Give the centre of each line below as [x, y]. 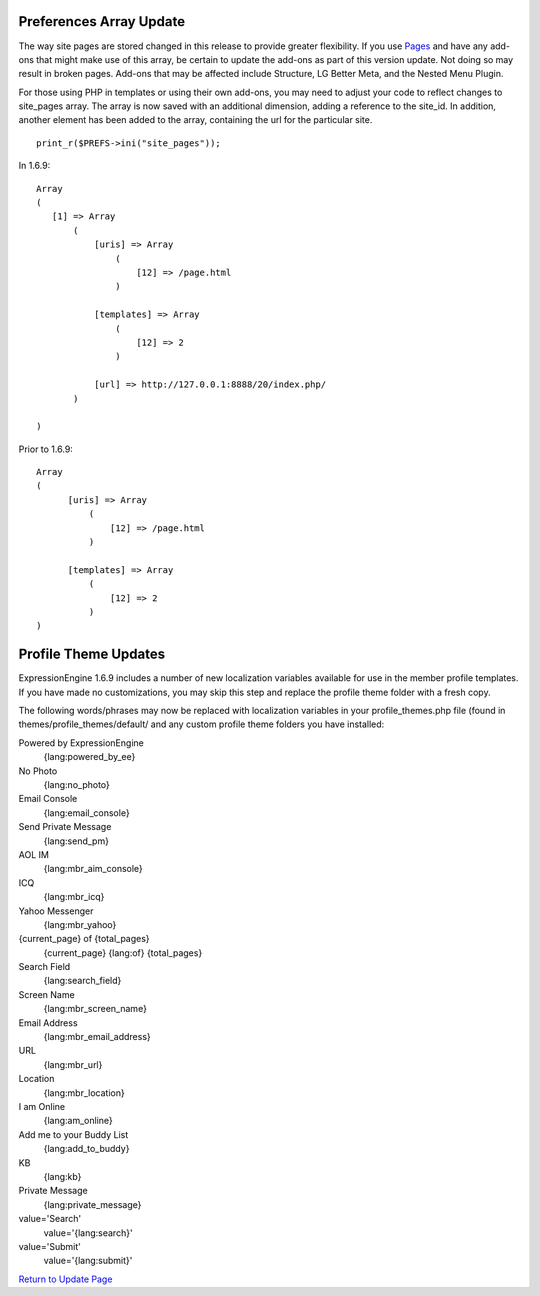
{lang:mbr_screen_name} [95, 1009]
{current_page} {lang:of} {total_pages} [123, 952]
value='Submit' [50, 1246]
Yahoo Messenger [56, 911]
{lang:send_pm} [76, 841]
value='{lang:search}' [88, 1232]
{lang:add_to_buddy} [86, 1149]
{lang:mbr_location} [84, 1092]
